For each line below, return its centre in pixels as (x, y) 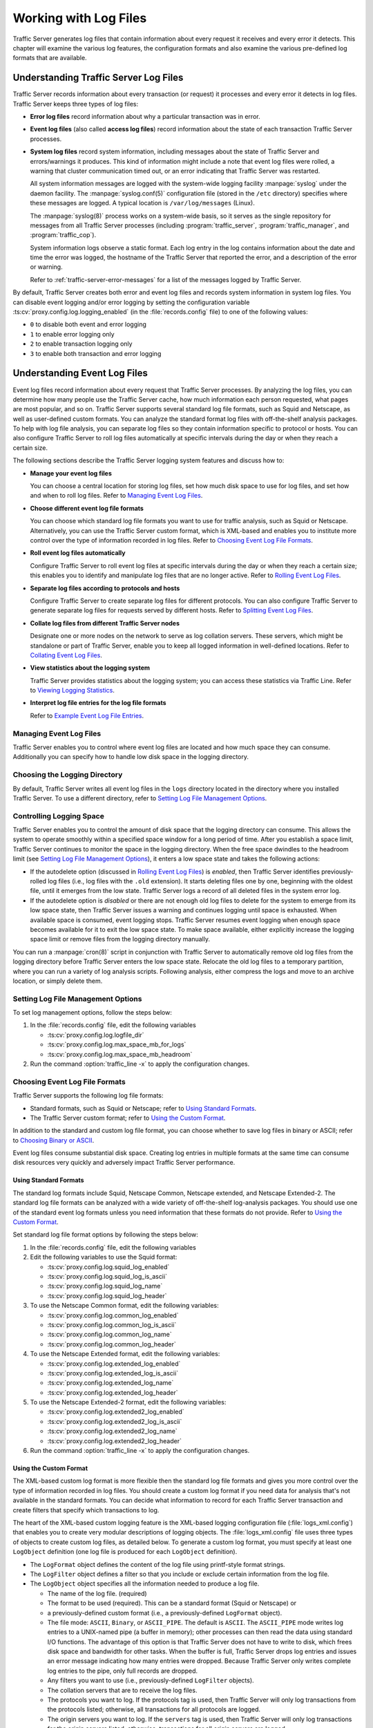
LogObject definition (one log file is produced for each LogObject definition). (125, 1552)
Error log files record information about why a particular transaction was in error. (145, 117)
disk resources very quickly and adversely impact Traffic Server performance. (124, 1163)
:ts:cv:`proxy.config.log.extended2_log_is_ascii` (115, 1421)
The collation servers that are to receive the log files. (122, 1690)
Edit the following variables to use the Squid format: (104, 1257)
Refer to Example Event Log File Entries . (87, 715)
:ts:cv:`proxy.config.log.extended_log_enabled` (114, 1363)
